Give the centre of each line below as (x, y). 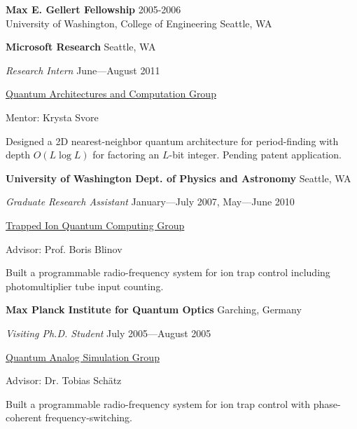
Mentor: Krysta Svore (52, 117)
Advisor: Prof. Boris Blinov (64, 248)
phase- (327, 403)
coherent (24, 417)
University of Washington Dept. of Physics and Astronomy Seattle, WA (178, 178)
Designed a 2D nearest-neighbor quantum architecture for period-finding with (172, 141)
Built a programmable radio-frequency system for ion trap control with (158, 403)
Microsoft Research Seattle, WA (81, 47)
